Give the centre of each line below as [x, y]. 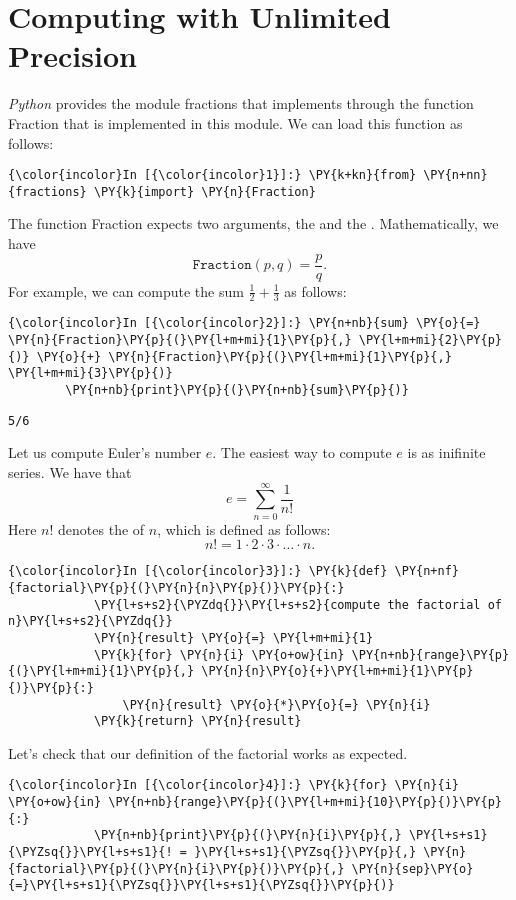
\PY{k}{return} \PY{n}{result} [197, 721]
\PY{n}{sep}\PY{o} [412, 868]
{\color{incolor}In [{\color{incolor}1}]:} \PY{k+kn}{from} [212, 175]
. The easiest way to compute [302, 452]
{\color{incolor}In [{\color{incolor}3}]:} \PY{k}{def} [198, 571]
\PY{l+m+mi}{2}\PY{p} [430, 340]
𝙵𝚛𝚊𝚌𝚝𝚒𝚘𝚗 [222, 265]
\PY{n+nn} [455, 175]
